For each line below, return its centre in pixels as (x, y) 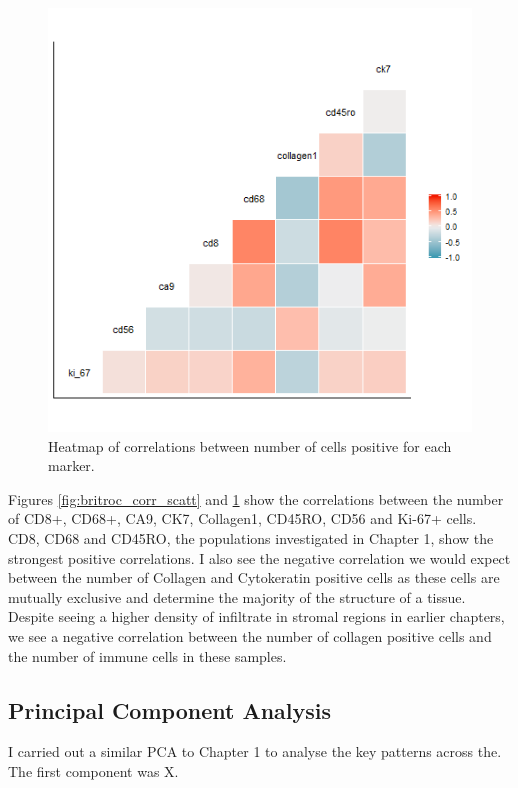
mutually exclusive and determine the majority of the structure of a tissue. (237, 596)
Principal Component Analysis (169, 709)
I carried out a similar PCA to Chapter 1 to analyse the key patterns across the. (255, 751)
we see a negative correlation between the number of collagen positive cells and (250, 635)
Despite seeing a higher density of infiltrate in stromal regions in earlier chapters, (256, 616)
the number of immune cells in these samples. (147, 655)
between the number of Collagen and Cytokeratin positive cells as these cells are (254, 577)
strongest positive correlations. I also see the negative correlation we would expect (259, 557)
